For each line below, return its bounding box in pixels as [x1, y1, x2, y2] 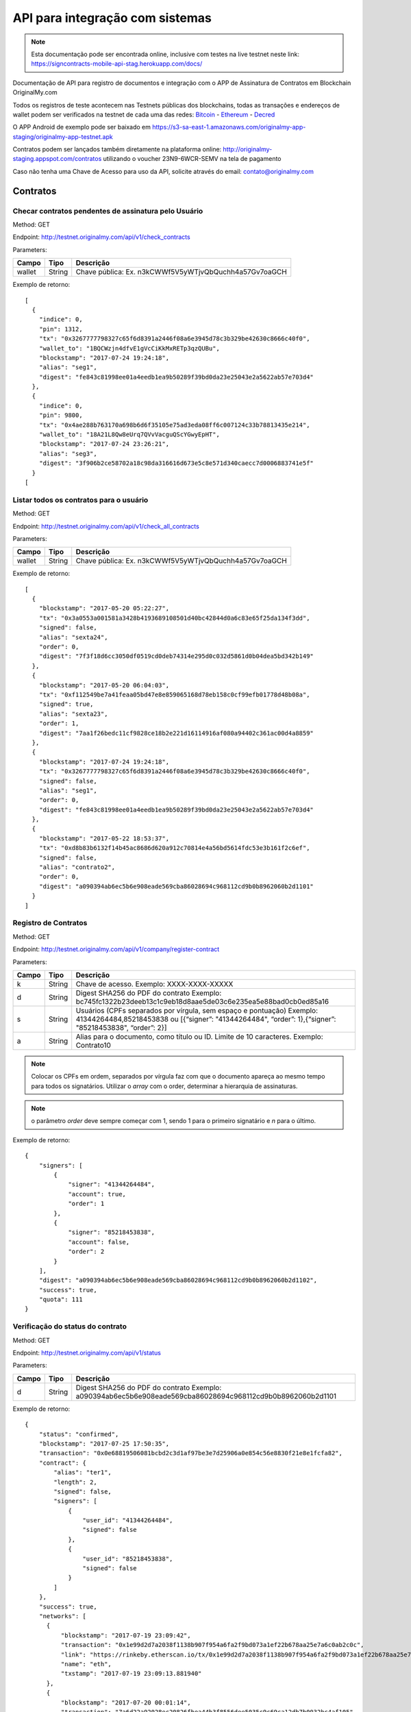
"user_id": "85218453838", [82, 1554, 173, 1563]
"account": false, [68, 1238, 130, 1246]
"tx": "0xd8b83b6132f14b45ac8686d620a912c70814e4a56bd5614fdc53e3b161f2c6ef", [38, 844, 310, 852]
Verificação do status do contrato [12, 1322, 127, 1331]
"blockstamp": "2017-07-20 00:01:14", [60, 1698, 191, 1707]
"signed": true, [38, 701, 94, 708]
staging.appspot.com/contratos [12, 155, 102, 163]
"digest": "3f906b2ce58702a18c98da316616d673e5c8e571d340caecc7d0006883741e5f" [38, 460, 314, 467]
